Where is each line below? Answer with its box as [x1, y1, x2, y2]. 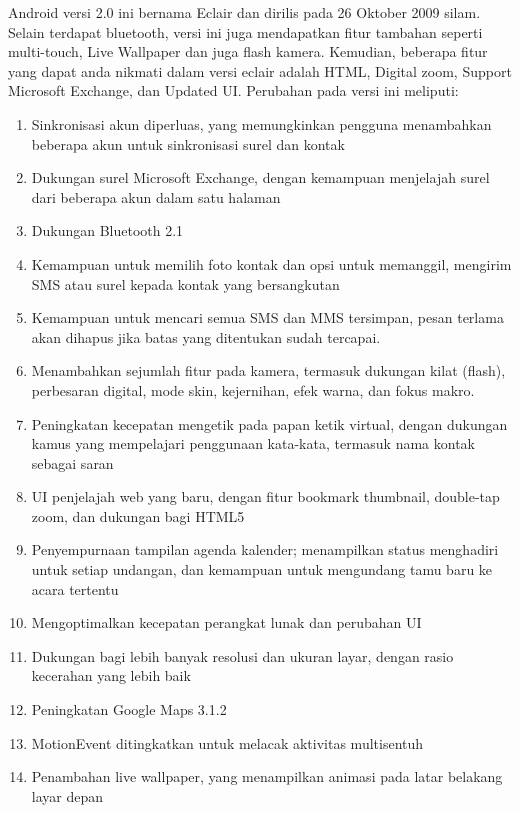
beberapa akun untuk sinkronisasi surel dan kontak [31, 133, 345, 154]
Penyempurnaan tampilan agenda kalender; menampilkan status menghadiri [31, 539, 499, 560]
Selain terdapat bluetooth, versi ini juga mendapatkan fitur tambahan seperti [8, 21, 483, 42]
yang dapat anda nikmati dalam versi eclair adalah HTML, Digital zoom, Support [8, 60, 512, 81]
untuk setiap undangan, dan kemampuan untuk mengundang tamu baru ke [31, 559, 493, 580]
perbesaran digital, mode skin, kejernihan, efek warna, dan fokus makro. [31, 379, 475, 400]
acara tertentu [31, 578, 119, 599]
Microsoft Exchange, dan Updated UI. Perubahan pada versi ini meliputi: [8, 80, 459, 101]
